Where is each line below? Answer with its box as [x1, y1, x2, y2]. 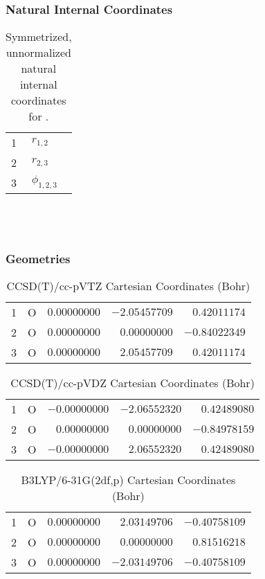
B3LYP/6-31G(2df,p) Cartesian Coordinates [21, 472, 236, 488]
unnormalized [6, 44, 71, 61]
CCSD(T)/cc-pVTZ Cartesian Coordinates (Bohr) [6, 278, 250, 294]
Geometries [6, 249, 71, 267]
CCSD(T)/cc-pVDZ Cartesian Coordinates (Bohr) [10, 375, 255, 391]
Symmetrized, [6, 28, 72, 45]
